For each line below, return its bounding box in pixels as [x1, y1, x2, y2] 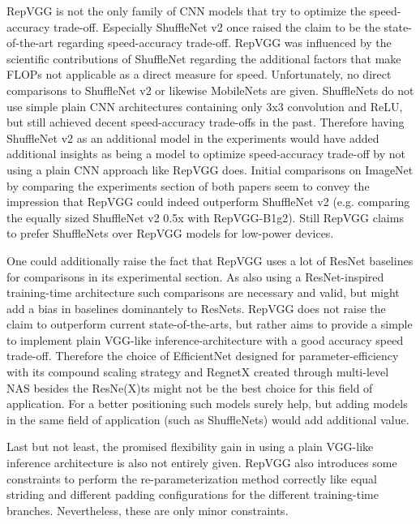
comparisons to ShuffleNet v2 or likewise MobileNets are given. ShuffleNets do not [6, 81, 414, 98]
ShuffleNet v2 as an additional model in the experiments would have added [6, 129, 379, 146]
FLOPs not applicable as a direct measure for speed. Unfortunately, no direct [6, 66, 392, 83]
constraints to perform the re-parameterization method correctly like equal [6, 470, 378, 487]
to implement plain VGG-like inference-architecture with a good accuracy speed [6, 331, 404, 348]
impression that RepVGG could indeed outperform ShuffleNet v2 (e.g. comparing [6, 193, 410, 210]
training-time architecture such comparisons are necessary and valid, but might [6, 284, 400, 301]
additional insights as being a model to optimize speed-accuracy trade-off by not [6, 145, 405, 162]
